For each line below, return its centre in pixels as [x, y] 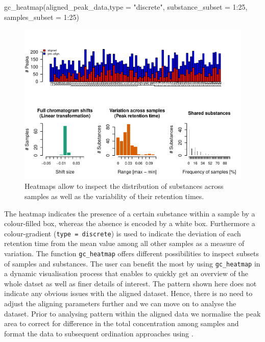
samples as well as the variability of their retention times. [114, 196]
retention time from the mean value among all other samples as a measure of [124, 243]
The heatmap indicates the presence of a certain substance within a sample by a [130, 213]
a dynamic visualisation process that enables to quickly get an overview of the [126, 273]
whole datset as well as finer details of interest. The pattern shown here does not [130, 283]
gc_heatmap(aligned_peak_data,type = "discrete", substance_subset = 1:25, [126, 7]
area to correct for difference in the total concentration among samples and [122, 323]
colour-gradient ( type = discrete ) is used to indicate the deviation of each [123, 233]
